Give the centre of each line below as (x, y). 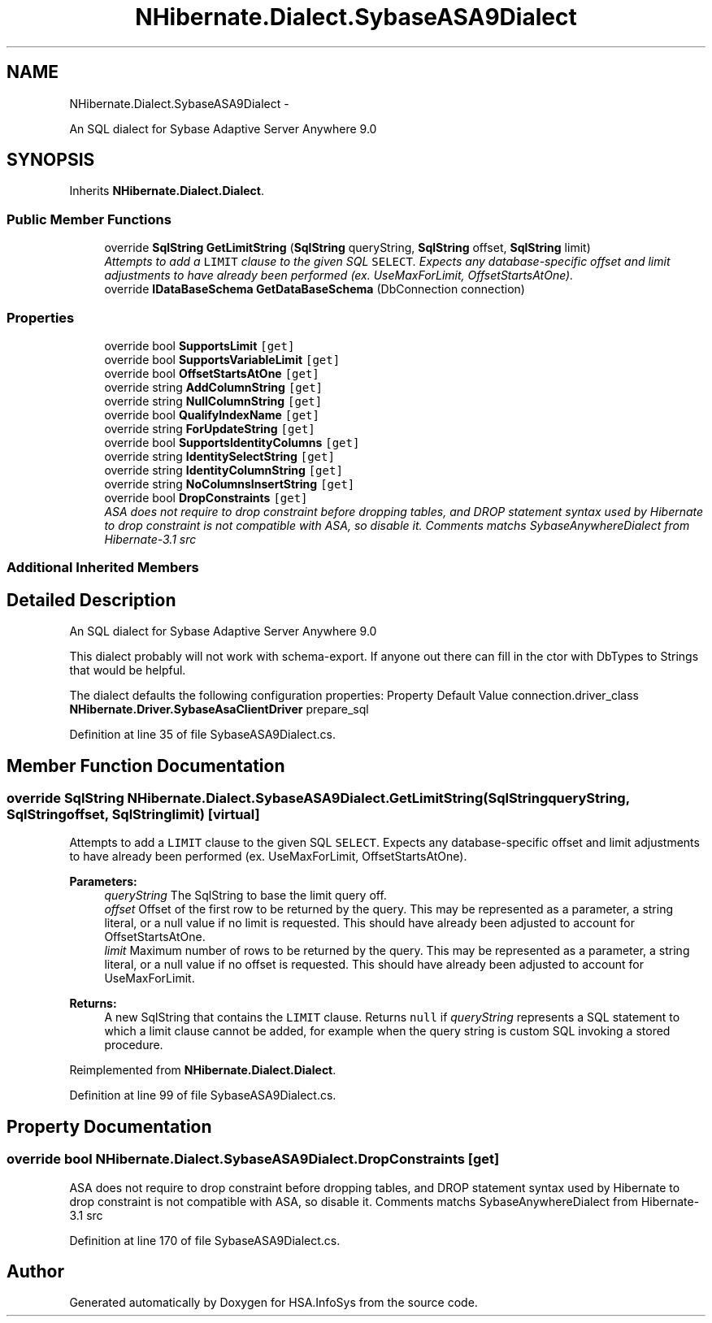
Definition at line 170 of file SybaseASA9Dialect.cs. (205, 1240)
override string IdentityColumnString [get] (224, 470)
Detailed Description (91, 600)
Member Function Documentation (146, 766)
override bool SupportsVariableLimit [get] (222, 359)
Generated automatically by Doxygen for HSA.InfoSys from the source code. (274, 1303)
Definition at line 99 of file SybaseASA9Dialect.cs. (203, 1095)
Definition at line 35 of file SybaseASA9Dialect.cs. (202, 735)
